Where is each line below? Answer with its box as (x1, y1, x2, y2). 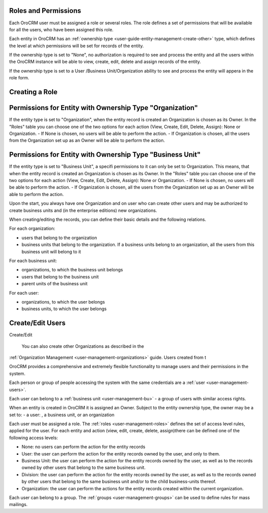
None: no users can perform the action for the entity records (21, 444, 146, 450)
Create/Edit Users (9, 319, 66, 327)
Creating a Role (9, 88, 58, 96)
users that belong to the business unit (21, 273, 99, 280)
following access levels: (9, 435, 58, 441)
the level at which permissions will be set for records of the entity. (9, 43, 144, 49)
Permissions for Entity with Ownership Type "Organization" (9, 104, 198, 112)
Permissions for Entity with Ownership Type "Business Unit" (9, 150, 201, 159)
